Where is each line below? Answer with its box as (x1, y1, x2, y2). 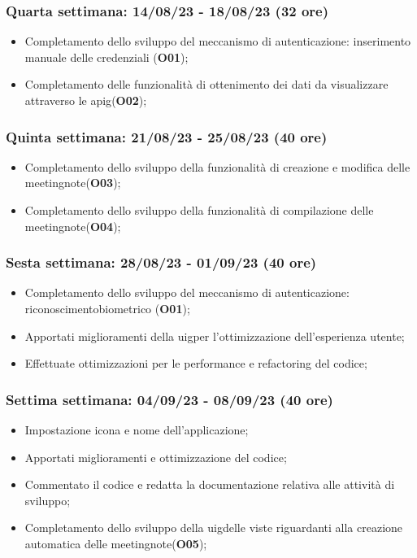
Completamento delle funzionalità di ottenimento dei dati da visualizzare (24, 76, 389, 93)
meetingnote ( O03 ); (24, 174, 121, 191)
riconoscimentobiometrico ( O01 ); (24, 300, 190, 316)
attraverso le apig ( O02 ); (24, 92, 147, 108)
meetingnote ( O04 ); (24, 217, 121, 234)
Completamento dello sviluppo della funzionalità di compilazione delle (24, 202, 374, 218)
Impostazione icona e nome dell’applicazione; (24, 421, 249, 438)
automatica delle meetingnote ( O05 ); (24, 534, 207, 551)
